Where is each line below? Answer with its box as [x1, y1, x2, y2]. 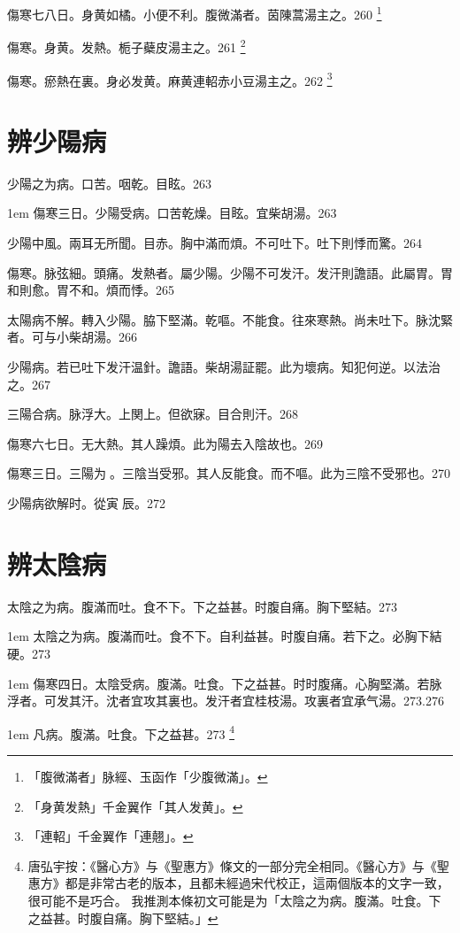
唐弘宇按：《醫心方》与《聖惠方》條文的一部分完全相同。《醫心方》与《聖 [27, 856, 449, 875]
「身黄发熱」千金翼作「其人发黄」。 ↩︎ [27, 797, 243, 815]
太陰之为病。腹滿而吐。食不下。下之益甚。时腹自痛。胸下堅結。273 [7, 597, 397, 615]
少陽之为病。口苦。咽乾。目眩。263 [7, 173, 211, 192]
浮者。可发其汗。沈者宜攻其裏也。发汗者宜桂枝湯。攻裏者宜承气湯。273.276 [7, 691, 444, 710]
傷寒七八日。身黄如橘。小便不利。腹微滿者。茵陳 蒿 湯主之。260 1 [7, 3, 382, 23]
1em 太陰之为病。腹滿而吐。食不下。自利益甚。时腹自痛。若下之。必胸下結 [7, 627, 442, 645]
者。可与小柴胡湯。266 [7, 328, 137, 346]
